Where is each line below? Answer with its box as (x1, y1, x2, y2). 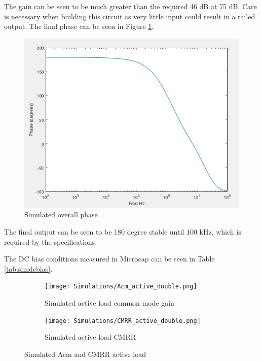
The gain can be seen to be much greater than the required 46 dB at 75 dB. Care (4, 1, 257, 11)
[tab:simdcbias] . (4, 263, 53, 274)
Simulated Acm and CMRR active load (24, 348, 146, 359)
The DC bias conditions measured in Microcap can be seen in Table (4, 253, 215, 264)
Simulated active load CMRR (45, 332, 136, 342)
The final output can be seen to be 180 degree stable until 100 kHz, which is (4, 226, 241, 237)
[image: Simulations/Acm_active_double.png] (45, 283, 197, 290)
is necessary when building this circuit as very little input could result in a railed (4, 11, 255, 21)
